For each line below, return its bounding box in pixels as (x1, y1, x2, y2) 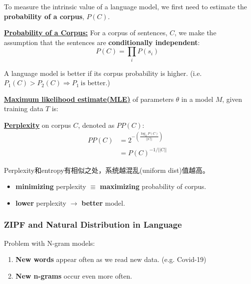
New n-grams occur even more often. (15, 270, 132, 281)
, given (222, 94, 242, 104)
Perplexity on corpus (4, 120, 71, 130)
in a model (181, 94, 213, 104)
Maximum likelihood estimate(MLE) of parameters (4, 94, 174, 104)
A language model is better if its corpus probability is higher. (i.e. (4, 68, 202, 78)
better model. (81, 197, 125, 208)
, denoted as (78, 120, 115, 130)
